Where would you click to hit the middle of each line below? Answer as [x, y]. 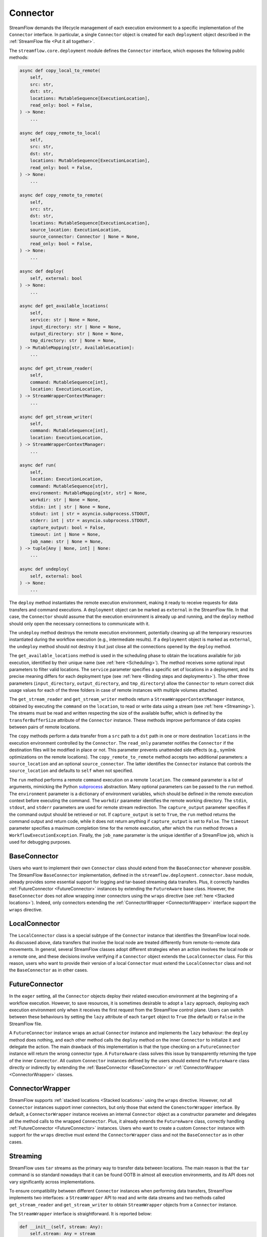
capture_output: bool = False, [68, 527]
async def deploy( [42, 271]
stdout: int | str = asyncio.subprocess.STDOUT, [90, 514]
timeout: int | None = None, [65, 535]
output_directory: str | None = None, [77, 333]
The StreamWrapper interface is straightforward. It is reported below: [81, 1214]
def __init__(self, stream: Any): [61, 1227]
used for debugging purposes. [40, 842]
